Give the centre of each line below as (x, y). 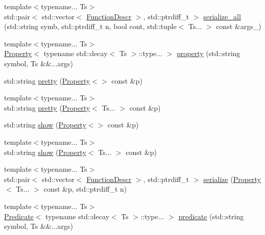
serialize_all (222, 16)
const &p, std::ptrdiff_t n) (85, 189)
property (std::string (209, 53)
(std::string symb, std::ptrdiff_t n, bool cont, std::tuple (90, 26)
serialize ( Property (232, 179)
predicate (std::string (211, 216)
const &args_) (239, 26)
